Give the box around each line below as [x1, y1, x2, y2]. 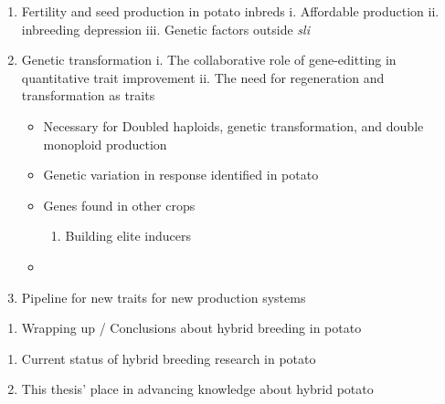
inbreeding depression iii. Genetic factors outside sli [21, 19, 310, 38]
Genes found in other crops [43, 195, 196, 214]
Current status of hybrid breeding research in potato [21, 348, 316, 368]
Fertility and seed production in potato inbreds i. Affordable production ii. [21, 2, 440, 20]
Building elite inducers [65, 226, 191, 245]
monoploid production [43, 134, 167, 153]
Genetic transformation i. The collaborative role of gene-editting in [21, 50, 397, 69]
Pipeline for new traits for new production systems [21, 287, 306, 306]
